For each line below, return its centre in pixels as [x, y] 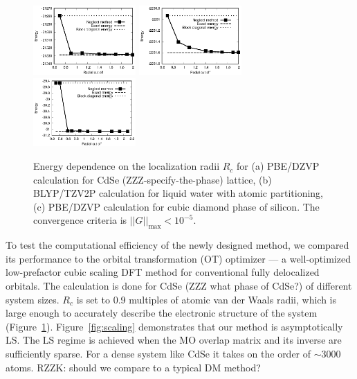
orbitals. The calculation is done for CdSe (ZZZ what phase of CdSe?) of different [179, 285]
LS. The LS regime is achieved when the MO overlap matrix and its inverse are [174, 340]
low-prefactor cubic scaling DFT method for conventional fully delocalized [163, 272]
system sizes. [33, 299]
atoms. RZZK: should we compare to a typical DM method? [133, 367]
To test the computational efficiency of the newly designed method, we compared [177, 245]
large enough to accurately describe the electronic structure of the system [162, 313]
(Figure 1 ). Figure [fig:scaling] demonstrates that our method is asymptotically [174, 326]
